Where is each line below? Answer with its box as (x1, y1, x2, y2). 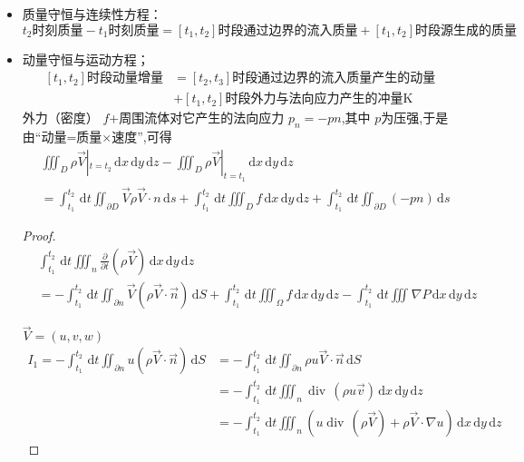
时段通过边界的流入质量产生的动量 (232, 72, 436, 85)
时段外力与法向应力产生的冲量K (225, 93, 413, 106)
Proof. (22, 226, 56, 245)
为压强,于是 (381, 108, 449, 127)
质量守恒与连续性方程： (22, 5, 162, 23)
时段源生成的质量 (414, 24, 517, 37)
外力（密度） (22, 108, 99, 127)
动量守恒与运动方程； (22, 49, 150, 68)
